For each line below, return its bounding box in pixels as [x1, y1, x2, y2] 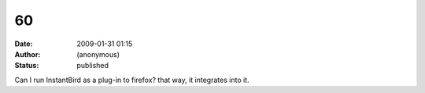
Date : [14, 39, 33, 48]
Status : [14, 61, 39, 70]
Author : [14, 49, 41, 59]
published [76, 61, 109, 70]
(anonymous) [76, 49, 120, 59]
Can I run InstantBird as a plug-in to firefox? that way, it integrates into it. [14, 75, 249, 84]
